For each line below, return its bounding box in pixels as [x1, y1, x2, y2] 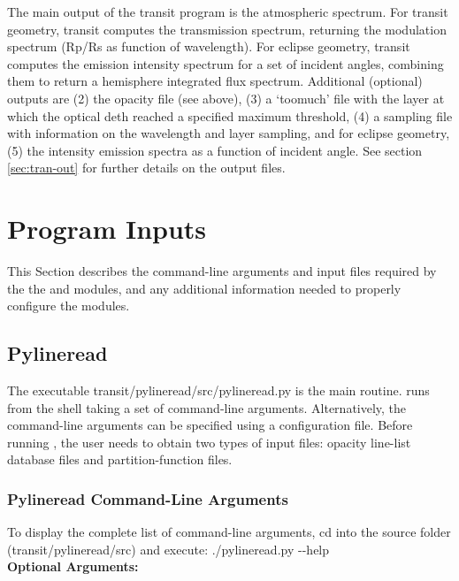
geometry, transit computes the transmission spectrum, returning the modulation [7, 19, 447, 38]
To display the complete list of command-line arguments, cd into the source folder [7, 523, 451, 541]
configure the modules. [7, 296, 130, 315]
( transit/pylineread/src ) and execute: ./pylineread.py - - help [7, 539, 330, 558]
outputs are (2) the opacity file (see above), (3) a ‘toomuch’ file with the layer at [7, 88, 445, 107]
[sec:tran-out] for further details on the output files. [7, 158, 286, 177]
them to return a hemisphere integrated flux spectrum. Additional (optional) [7, 72, 423, 90]
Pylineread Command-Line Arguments [7, 487, 288, 509]
